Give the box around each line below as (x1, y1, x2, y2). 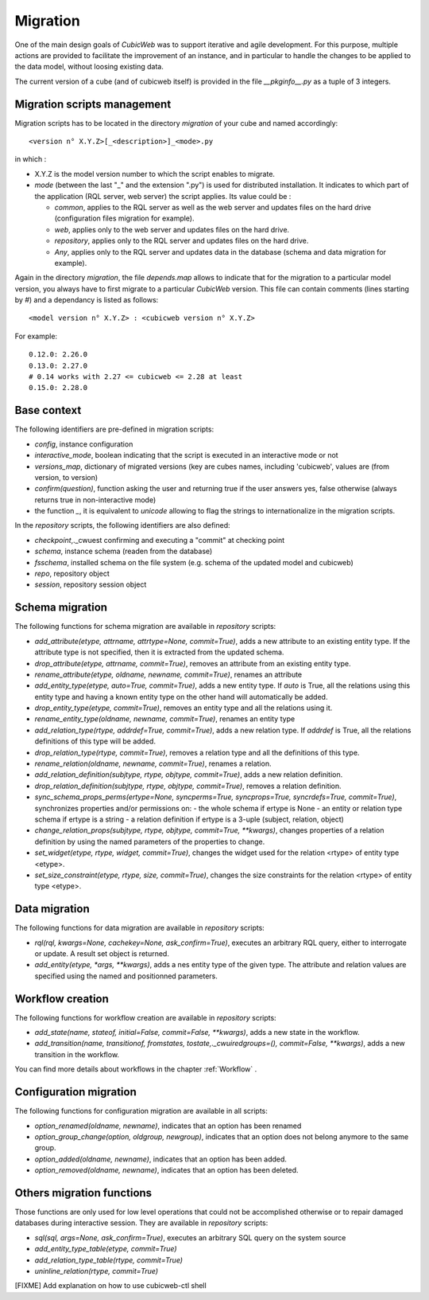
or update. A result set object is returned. (34, 949, 170, 958)
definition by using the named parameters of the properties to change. (34, 837, 265, 846)
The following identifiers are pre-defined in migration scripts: (14, 424, 214, 434)
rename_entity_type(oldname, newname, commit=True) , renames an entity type (34, 714, 296, 724)
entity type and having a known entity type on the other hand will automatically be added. (34, 692, 328, 701)
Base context (14, 404, 82, 417)
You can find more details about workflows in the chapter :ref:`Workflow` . (14, 1064, 257, 1074)
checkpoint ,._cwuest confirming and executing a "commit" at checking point (34, 535, 285, 545)
